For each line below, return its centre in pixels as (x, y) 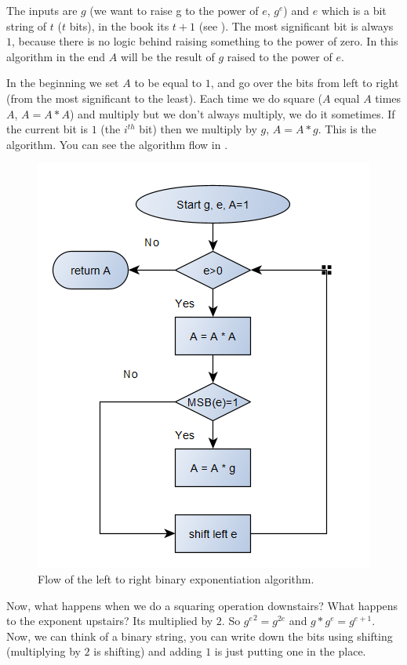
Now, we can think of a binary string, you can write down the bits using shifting (200, 636)
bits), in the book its (119, 25)
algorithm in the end (56, 56)
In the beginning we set (63, 83)
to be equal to (168, 83)
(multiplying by (44, 651)
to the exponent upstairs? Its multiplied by (110, 621)
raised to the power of (280, 56)
